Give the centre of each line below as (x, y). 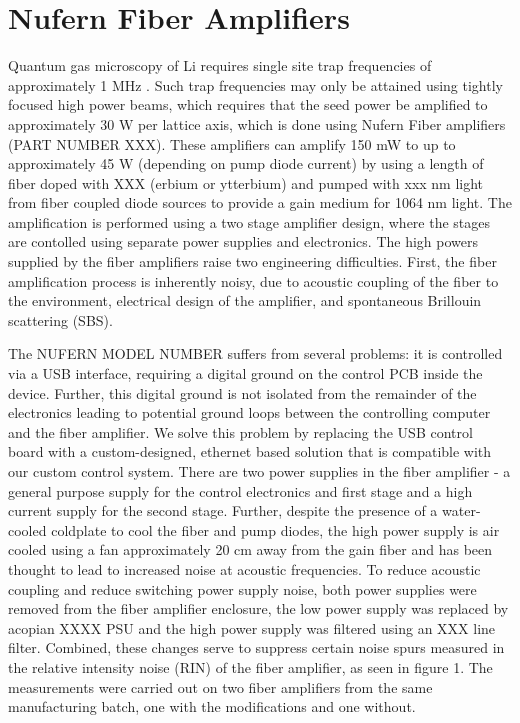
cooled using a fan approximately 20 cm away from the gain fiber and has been (250, 549)
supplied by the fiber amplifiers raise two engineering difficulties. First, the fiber (252, 261)
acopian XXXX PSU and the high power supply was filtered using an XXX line (252, 627)
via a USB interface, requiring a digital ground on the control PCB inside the (245, 373)
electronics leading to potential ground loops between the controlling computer (249, 412)
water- (461, 510)
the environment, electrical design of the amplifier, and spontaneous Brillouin (245, 300)
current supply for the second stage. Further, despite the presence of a (223, 510)
